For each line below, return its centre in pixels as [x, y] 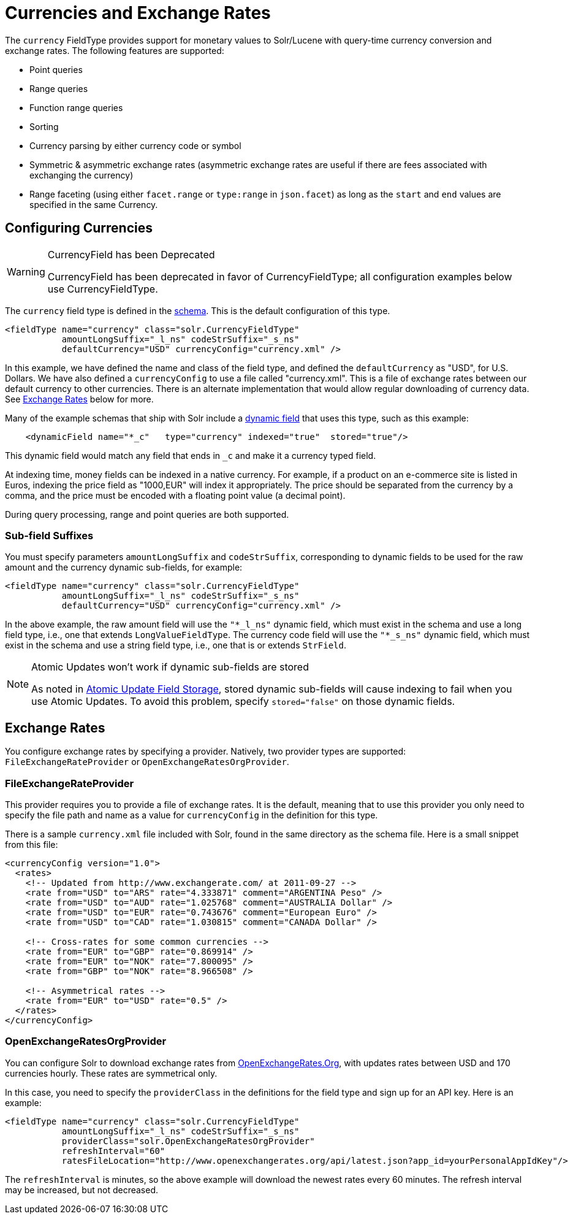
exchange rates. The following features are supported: [115, 50]
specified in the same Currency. [94, 204]
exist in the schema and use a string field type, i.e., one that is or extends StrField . [176, 645]
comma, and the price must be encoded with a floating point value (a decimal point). [175, 495]
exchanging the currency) [82, 175]
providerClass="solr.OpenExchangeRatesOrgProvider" [188, 1141]
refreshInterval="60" [113, 1151]
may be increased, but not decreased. [82, 1190]
